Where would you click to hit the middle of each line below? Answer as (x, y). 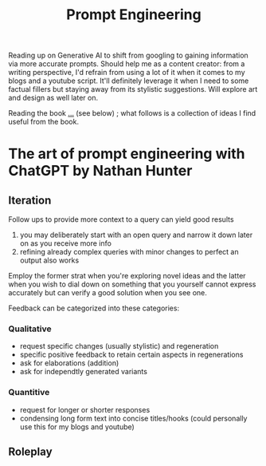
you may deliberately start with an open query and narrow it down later (136, 235)
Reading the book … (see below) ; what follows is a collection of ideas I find (132, 113)
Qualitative (30, 329)
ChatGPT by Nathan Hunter (100, 171)
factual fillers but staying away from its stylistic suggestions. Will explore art (133, 89)
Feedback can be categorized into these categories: (94, 308)
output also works (49, 260)
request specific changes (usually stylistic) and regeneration (119, 346)
